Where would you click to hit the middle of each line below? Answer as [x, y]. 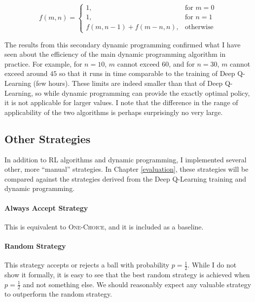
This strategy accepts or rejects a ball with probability [87, 265]
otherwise [199, 27]
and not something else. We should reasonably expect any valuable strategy [137, 284]
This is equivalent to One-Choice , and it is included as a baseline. [104, 226]
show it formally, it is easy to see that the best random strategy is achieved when [127, 274]
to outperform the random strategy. [58, 294]
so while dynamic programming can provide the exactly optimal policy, [143, 93]
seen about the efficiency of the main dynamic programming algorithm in [115, 54]
